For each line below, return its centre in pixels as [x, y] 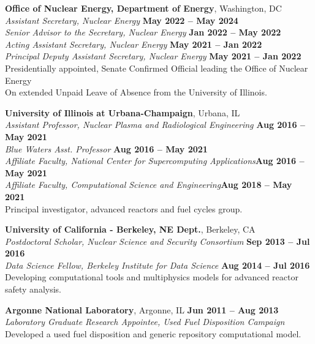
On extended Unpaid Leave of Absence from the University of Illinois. [136, 92]
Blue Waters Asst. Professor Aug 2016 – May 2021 [106, 148]
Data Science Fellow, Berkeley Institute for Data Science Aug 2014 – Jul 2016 [157, 265]
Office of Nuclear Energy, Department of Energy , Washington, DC [143, 8]
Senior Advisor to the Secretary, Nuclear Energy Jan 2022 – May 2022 [143, 32]
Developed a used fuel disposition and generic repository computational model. [153, 333]
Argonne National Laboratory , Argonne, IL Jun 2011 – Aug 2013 [142, 309]
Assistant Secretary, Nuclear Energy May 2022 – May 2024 [122, 20]
